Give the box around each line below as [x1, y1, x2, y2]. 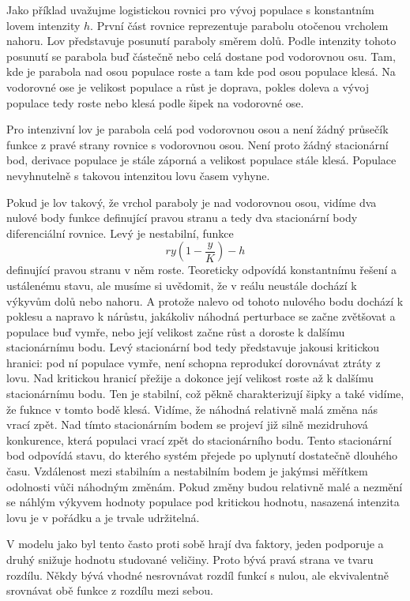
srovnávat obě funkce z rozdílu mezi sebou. [6, 582, 213, 599]
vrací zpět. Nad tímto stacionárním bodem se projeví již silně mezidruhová [6, 416, 368, 433]
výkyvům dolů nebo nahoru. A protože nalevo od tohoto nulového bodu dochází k [6, 292, 404, 309]
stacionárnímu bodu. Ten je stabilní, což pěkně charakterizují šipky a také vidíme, [6, 385, 404, 402]
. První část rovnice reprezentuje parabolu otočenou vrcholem [90, 17, 389, 33]
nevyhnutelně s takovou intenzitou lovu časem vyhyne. [6, 167, 270, 183]
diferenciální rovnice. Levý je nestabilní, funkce [6, 224, 234, 241]
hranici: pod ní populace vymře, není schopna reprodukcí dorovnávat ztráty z [6, 354, 381, 370]
